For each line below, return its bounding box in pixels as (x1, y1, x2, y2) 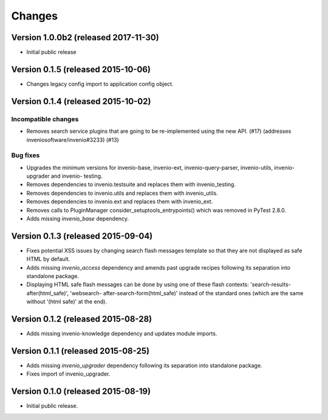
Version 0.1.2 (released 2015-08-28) (11, 314, 152, 324)
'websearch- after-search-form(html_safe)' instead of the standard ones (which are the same (70, 289, 304, 296)
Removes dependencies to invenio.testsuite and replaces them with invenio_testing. (26, 181, 236, 188)
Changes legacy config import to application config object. (26, 80, 174, 88)
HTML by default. (26, 256, 70, 263)
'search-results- (250, 281, 291, 289)
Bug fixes (11, 151, 40, 159)
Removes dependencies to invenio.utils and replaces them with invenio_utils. (26, 189, 218, 197)
